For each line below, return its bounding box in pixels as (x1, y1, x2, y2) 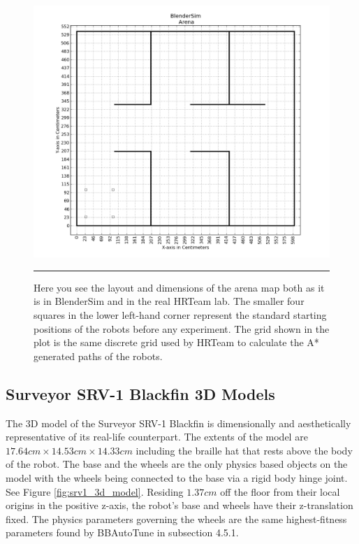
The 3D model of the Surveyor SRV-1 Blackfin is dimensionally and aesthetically (6, 415, 351, 430)
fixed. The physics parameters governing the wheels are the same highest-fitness (6, 511, 347, 526)
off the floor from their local (220, 484, 340, 499)
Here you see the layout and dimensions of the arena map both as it (34, 280, 325, 294)
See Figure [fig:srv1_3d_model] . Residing (6, 484, 184, 499)
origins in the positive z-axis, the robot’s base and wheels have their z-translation (6, 498, 353, 513)
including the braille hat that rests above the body (135, 443, 353, 457)
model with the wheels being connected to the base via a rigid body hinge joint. (6, 470, 348, 485)
